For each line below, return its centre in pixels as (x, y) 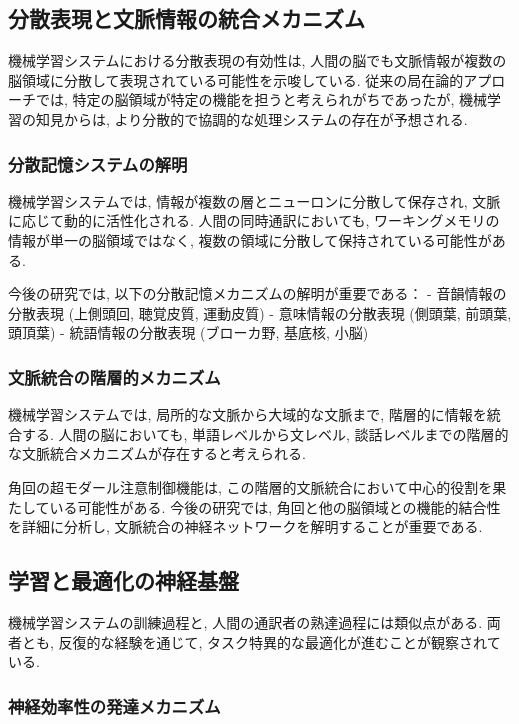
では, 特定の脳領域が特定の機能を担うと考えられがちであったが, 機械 (261, 99)
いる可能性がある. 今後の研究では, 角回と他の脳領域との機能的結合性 (275, 506)
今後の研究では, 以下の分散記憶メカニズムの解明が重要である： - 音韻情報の (257, 293)
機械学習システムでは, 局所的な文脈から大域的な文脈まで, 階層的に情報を (247, 414)
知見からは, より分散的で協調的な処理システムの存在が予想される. (251, 118)
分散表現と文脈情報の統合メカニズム (186, 18)
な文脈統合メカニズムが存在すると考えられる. (157, 453)
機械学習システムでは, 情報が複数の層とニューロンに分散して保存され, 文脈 (254, 200)
